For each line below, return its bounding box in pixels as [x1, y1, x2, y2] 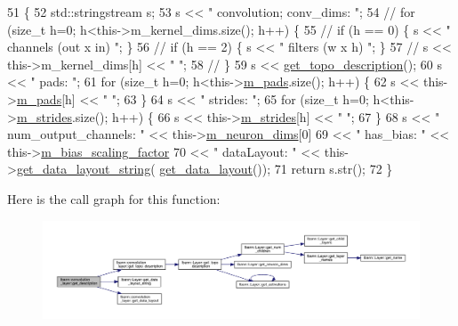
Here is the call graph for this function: [7, 189, 221, 208]
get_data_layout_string [16, 159, 151, 178]
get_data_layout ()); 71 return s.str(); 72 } [159, 159, 393, 178]
